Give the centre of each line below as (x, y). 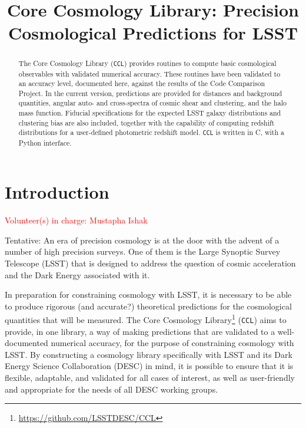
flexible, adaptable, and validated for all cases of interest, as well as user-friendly (150, 378)
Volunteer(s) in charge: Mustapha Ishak (76, 220)
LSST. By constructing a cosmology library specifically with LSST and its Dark (149, 354)
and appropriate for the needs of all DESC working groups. (112, 389)
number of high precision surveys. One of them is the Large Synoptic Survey (143, 251)
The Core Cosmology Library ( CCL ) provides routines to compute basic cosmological (147, 63)
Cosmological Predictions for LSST (153, 33)
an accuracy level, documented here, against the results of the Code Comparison (142, 83)
